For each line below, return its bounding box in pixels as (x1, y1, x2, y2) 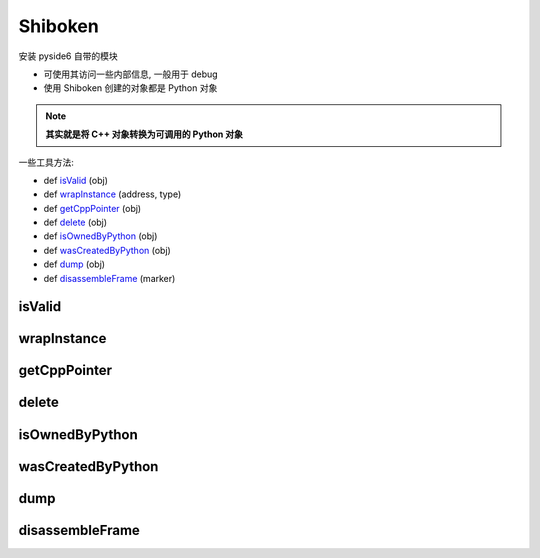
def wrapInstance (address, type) (43, 188, 182, 200)
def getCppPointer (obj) (43, 202, 142, 214)
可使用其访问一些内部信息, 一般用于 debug (43, 68, 219, 80)
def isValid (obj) (43, 174, 109, 186)
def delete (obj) (43, 216, 108, 229)
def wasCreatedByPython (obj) (43, 244, 172, 256)
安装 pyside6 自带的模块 (18, 50, 119, 62)
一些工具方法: (18, 156, 75, 168)
